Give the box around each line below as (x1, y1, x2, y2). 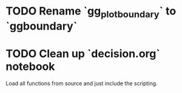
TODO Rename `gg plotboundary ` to (5, 4, 177, 20)
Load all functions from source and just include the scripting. (5, 80, 158, 87)
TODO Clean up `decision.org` (5, 46, 160, 60)
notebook (5, 59, 55, 73)
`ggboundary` (5, 19, 78, 33)
